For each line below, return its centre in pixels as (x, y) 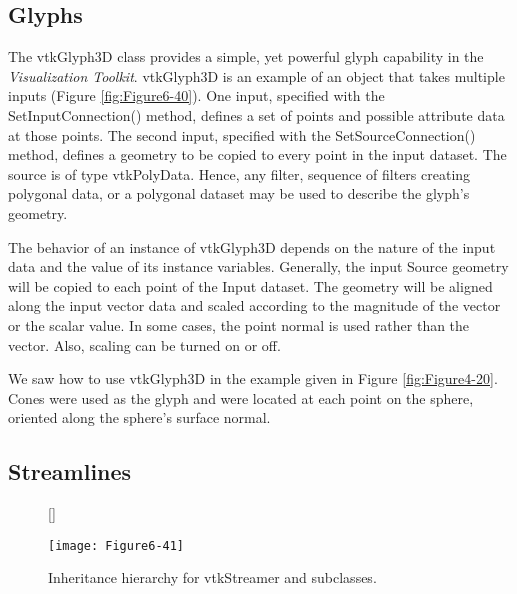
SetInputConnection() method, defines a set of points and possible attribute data (256, 114)
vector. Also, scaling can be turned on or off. (144, 344)
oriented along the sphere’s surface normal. (139, 417)
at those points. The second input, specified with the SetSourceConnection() (242, 134)
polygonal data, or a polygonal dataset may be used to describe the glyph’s (239, 193)
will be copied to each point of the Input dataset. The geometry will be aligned (250, 285)
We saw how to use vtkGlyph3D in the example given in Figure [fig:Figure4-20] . (253, 378)
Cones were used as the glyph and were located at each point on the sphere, (241, 397)
